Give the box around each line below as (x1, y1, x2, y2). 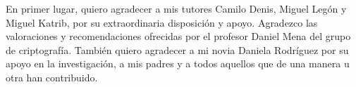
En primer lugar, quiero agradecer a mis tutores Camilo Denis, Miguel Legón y (6, 1, 347, 15)
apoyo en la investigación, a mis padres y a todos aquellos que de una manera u (6, 56, 350, 71)
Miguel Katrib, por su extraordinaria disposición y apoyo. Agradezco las (6, 15, 318, 29)
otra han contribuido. (6, 69, 98, 84)
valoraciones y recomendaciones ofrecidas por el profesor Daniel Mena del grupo (6, 29, 351, 43)
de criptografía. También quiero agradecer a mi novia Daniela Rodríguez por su (6, 42, 349, 57)
